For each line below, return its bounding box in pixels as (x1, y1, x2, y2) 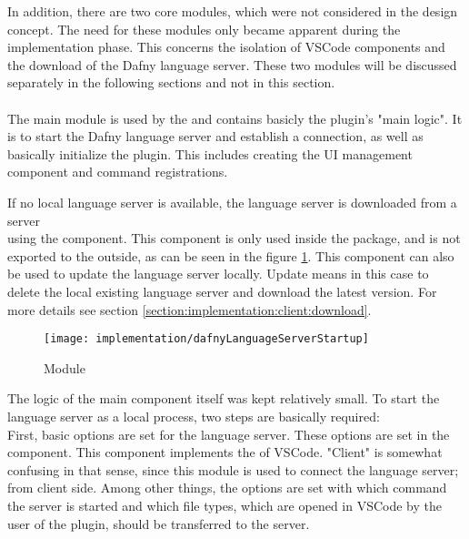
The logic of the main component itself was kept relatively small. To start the (7, 389, 440, 408)
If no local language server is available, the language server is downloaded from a (7, 192, 457, 211)
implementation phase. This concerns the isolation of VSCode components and (7, 37, 445, 56)
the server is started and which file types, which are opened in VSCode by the (7, 495, 443, 514)
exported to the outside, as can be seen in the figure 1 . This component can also (7, 246, 454, 265)
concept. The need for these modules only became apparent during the (7, 19, 401, 38)
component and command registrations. (7, 162, 228, 181)
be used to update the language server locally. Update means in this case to (7, 264, 429, 283)
